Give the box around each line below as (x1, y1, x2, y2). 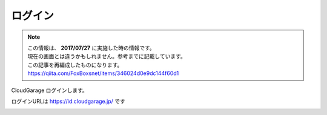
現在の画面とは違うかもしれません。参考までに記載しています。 (27, 53, 186, 60)
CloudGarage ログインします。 (11, 87, 88, 94)
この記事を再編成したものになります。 (27, 61, 123, 68)
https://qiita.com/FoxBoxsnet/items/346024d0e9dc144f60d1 (27, 70, 179, 77)
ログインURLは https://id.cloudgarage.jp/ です (11, 97, 125, 105)
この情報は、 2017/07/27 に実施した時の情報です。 (27, 44, 156, 51)
